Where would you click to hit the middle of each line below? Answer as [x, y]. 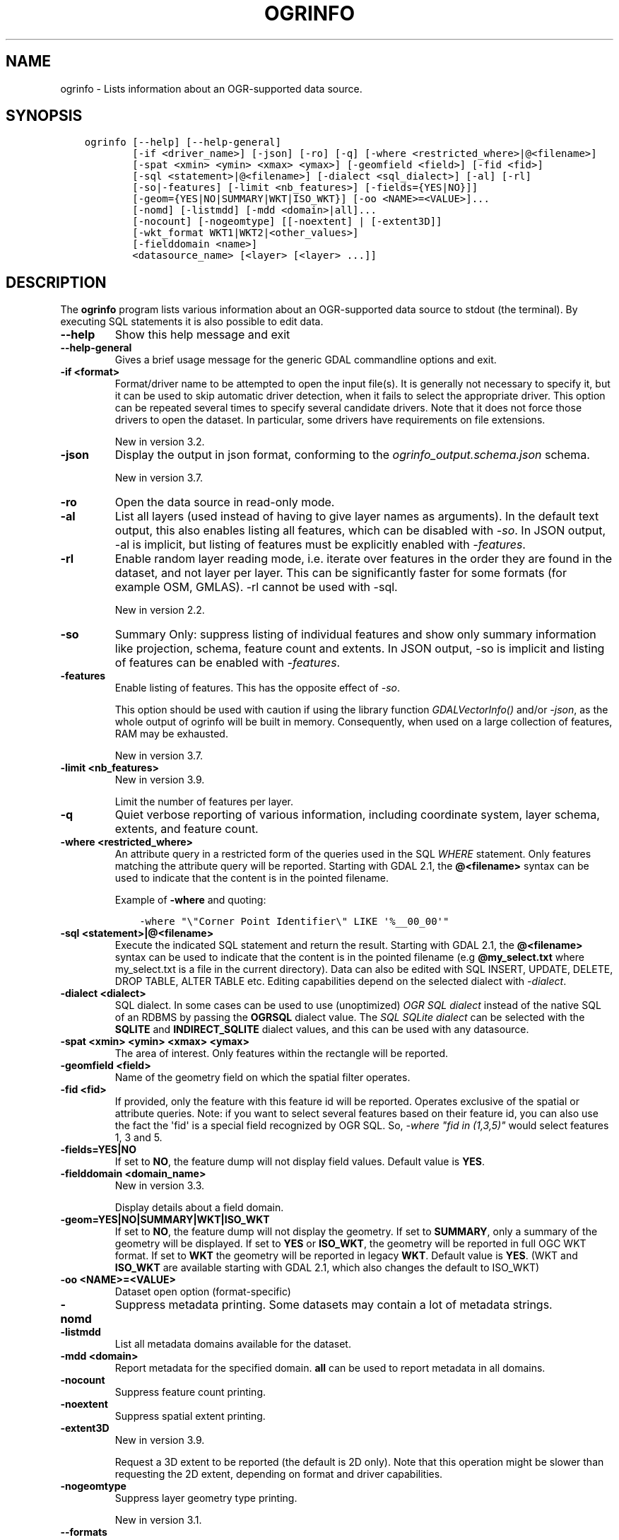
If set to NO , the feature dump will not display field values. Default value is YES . [300, 1162]
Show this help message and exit [202, 335]
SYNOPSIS [44, 116]
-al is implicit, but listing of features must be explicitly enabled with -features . [320, 545]
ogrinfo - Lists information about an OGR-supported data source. [211, 88]
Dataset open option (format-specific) [203, 1292]
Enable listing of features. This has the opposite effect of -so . [257, 688]
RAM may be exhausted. [171, 734]
